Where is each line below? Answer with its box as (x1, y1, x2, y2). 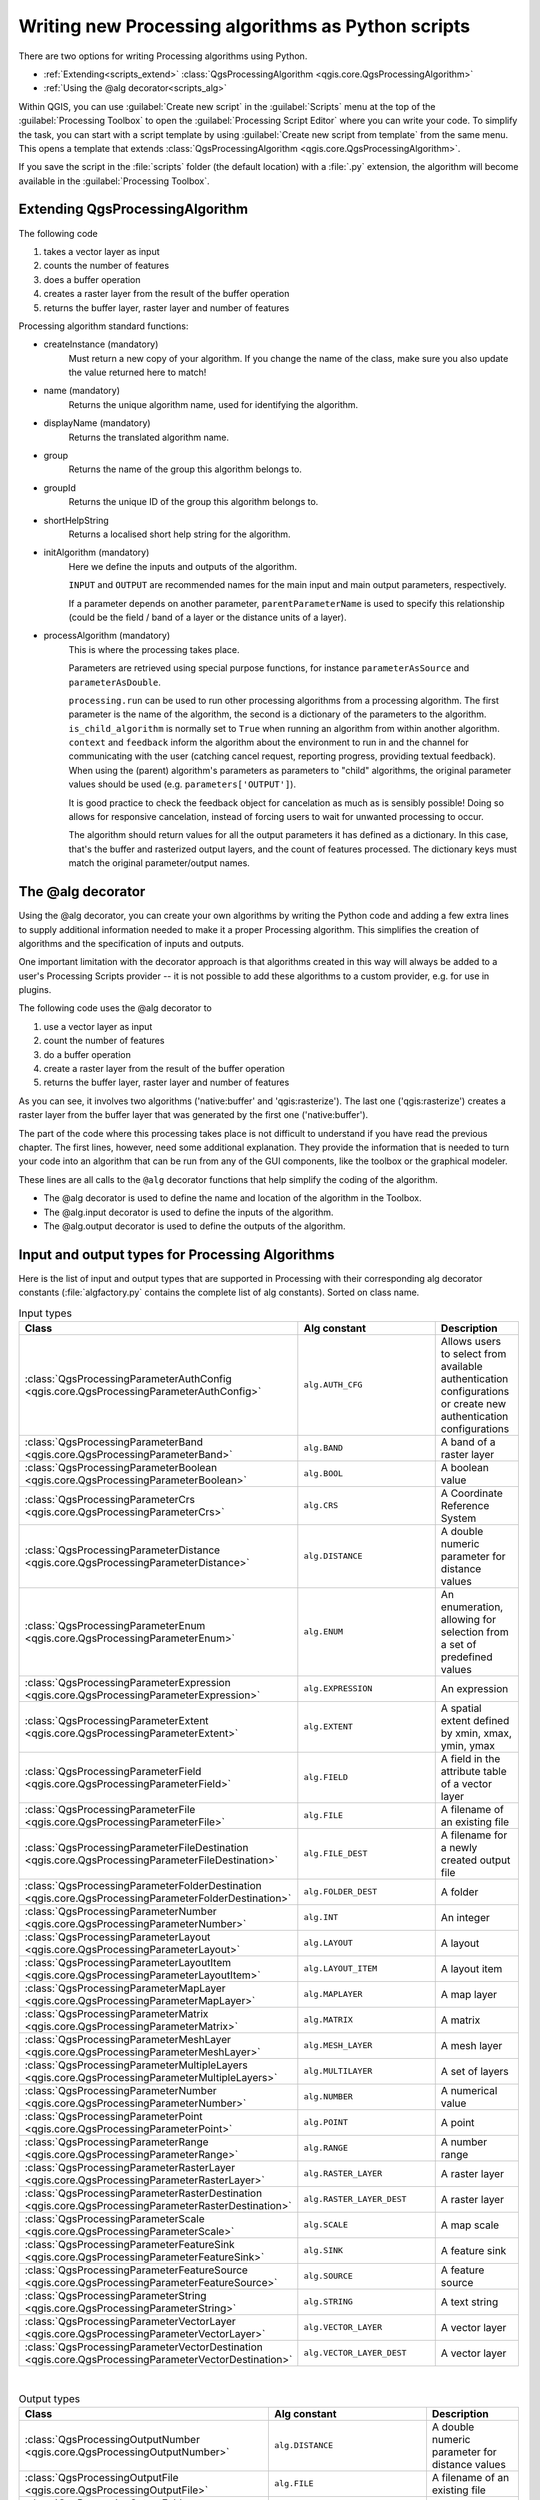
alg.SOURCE (303, 2271, 354, 2282)
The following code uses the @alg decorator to (18, 1002, 212, 1014)
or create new (440, 1396, 507, 1410)
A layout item (440, 1961, 503, 1975)
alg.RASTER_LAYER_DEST (303, 2194, 407, 2205)
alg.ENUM (303, 1626, 344, 1637)
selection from (440, 1625, 509, 1639)
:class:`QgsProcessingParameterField (24, 1764, 202, 1778)
